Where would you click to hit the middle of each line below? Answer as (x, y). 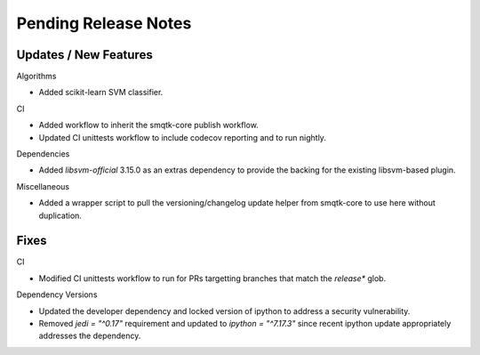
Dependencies (43, 154)
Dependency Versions (57, 294)
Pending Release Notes (104, 23)
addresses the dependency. (90, 336)
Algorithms (36, 77)
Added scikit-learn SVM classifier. (101, 93)
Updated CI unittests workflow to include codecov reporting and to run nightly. (182, 137)
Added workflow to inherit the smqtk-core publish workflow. (149, 125)
